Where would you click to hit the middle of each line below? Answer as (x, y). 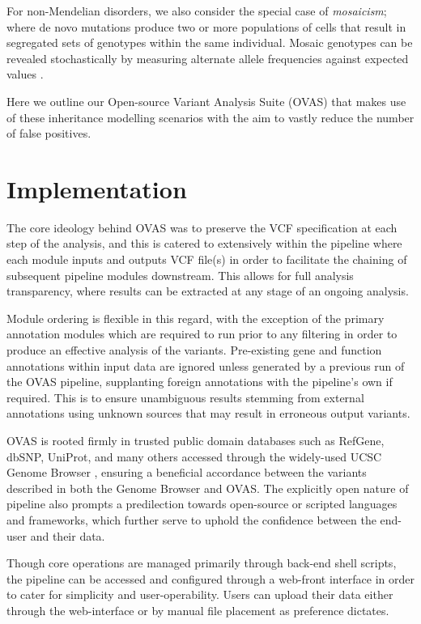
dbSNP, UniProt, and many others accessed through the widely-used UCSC (194, 456)
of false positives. (49, 133)
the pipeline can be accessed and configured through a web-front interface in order (211, 578)
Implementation (97, 188)
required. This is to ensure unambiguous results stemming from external (185, 397)
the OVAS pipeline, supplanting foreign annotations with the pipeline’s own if (200, 382)
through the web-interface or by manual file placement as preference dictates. (198, 610)
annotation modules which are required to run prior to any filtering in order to (202, 334)
